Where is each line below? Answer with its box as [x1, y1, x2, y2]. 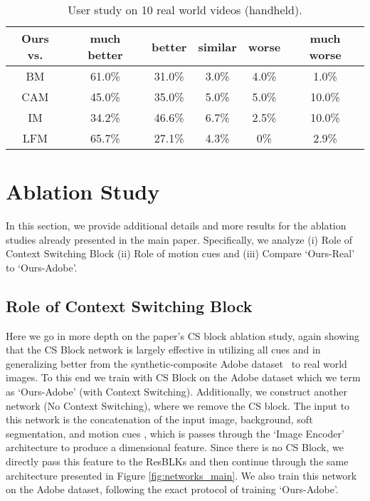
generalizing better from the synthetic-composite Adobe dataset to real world [6, 356, 347, 371]
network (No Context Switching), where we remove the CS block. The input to [6, 398, 350, 413]
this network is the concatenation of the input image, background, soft [6, 412, 313, 427]
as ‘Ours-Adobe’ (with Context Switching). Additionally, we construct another [6, 384, 347, 399]
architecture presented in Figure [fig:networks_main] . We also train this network [6, 468, 357, 482]
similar [198, 38, 237, 55]
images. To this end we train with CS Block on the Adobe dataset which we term [6, 370, 361, 385]
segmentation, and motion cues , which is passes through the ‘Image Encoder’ [6, 425, 344, 440]
